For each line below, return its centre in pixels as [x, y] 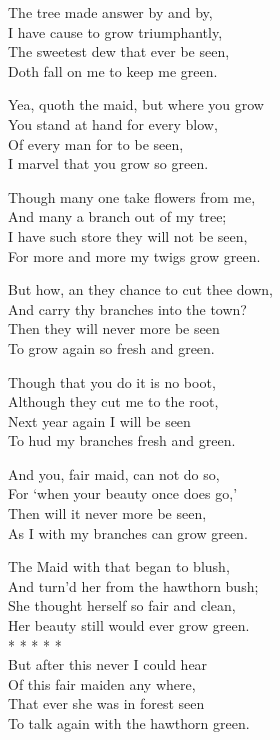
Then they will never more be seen [114, 328]
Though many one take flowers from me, [132, 196]
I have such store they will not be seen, [128, 235]
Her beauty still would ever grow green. [129, 625]
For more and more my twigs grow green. [134, 255]
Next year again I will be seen [99, 420]
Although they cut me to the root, [113, 401]
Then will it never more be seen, [107, 513]
